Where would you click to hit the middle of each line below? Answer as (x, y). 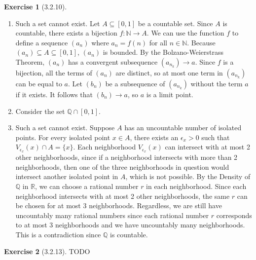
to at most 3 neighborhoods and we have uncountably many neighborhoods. (130, 225)
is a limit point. (170, 94)
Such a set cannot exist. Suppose (65, 128)
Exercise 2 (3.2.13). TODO (47, 251)
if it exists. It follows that (54, 94)
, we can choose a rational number (87, 186)
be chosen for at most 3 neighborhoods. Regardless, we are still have (119, 205)
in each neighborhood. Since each (196, 186)
